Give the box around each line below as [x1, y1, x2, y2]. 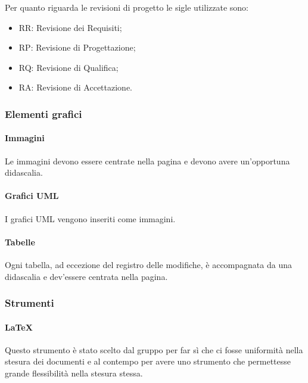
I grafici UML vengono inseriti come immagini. [5, 212, 176, 225]
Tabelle [5, 235, 35, 248]
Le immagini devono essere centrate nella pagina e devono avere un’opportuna [5, 154, 290, 167]
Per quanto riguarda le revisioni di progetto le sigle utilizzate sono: [5, 1, 248, 13]
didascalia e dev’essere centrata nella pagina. [5, 270, 168, 282]
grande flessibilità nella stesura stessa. [5, 367, 143, 379]
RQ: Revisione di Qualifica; [18, 61, 119, 73]
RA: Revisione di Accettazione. [18, 81, 133, 94]
